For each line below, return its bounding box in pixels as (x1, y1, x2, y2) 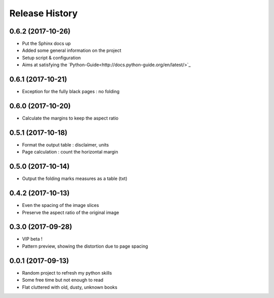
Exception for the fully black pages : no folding (22, 88, 120, 95)
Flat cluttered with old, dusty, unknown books (22, 284, 118, 290)
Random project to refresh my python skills (22, 270, 112, 276)
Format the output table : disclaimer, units (22, 141, 109, 147)
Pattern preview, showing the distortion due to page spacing (22, 243, 148, 249)
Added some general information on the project (22, 47, 121, 53)
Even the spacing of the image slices (22, 202, 99, 208)
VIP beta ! (22, 236, 43, 242)
